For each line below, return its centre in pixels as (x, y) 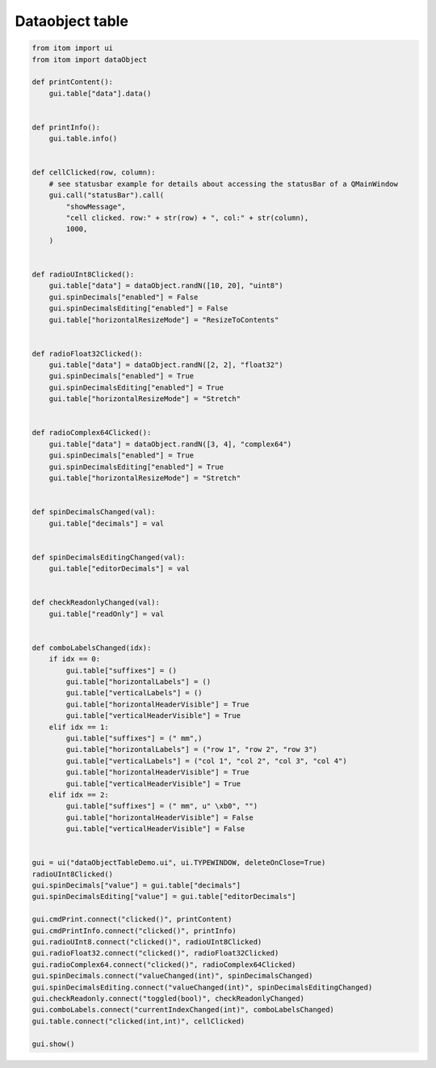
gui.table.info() (83, 139)
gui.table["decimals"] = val (107, 523)
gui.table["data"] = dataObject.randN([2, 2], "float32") (166, 365)
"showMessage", (96, 207)
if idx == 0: (75, 659)
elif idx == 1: (79, 727)
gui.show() (53, 1044)
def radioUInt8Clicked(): (83, 274)
